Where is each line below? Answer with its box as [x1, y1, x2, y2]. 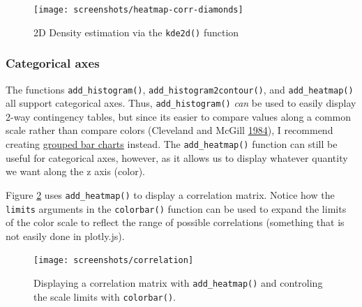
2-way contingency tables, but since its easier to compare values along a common [6, 109, 352, 123]
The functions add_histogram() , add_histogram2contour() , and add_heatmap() [6, 82, 354, 96]
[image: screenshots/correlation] [33, 255, 194, 266]
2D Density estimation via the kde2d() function [33, 24, 239, 39]
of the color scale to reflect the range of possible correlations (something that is [6, 215, 345, 230]
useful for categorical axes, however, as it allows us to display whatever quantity [6, 150, 348, 165]
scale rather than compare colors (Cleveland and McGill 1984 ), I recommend [6, 123, 333, 137]
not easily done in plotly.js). [6, 228, 125, 243]
